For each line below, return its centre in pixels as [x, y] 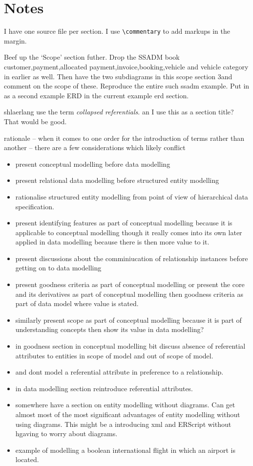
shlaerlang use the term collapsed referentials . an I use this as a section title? [119, 112]
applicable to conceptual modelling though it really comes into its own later [129, 232]
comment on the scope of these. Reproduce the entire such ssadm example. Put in [127, 86]
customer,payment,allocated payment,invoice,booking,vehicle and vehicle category [126, 66]
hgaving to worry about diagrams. [66, 433]
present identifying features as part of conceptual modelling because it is [124, 223]
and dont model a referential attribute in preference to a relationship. [119, 372]
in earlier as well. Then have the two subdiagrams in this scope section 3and [118, 76]
